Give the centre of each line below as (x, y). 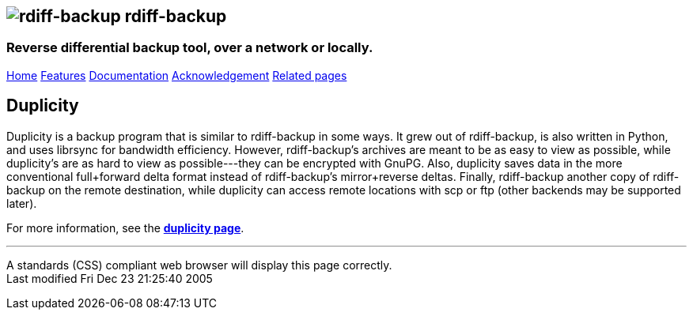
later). (22, 203)
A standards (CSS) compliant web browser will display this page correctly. (199, 265)
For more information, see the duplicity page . (125, 228)
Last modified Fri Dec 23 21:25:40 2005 (110, 278)
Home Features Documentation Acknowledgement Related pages (177, 75)
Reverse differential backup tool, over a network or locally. (190, 48)
